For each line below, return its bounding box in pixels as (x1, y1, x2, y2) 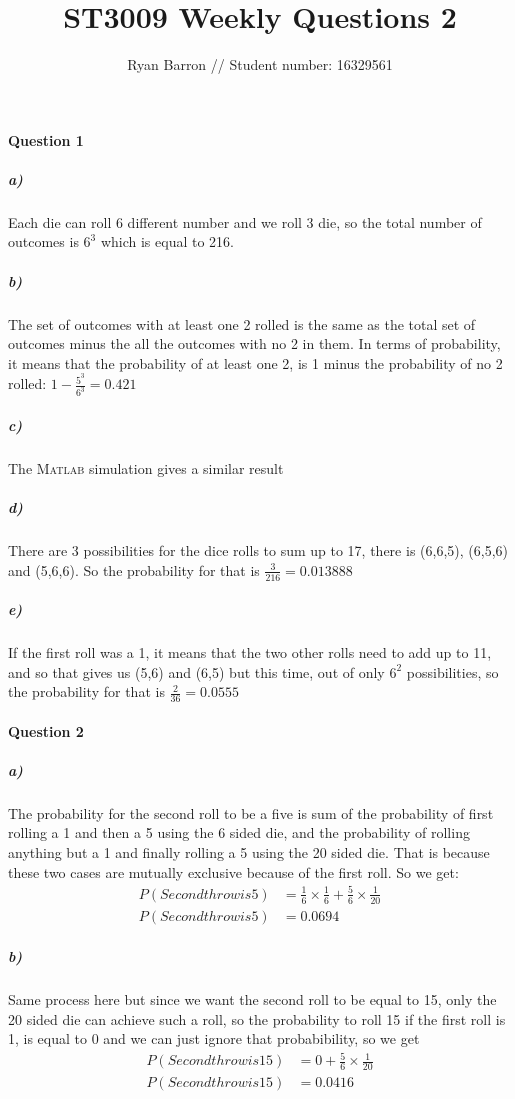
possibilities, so (406, 661, 499, 682)
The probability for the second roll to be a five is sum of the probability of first (8, 802, 494, 823)
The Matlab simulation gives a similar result (8, 457, 284, 478)
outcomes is (8, 231, 79, 252)
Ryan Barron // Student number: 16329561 (127, 54, 393, 75)
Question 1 (8, 129, 84, 150)
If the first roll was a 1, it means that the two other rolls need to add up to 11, (8, 642, 492, 663)
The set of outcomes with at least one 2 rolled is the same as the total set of (8, 313, 476, 334)
